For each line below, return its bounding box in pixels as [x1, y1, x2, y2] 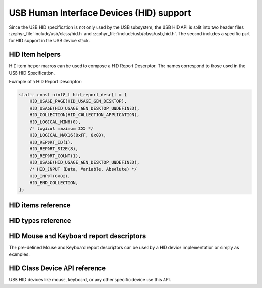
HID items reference [9, 201, 71, 209]
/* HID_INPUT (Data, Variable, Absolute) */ [29, 166, 137, 172]
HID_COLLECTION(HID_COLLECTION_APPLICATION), [29, 112, 140, 118]
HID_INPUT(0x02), [29, 173, 71, 179]
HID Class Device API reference [9, 264, 106, 272]
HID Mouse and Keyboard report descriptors [9, 232, 146, 240]
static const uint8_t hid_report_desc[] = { [19, 92, 127, 97]
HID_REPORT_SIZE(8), [29, 146, 79, 152]
